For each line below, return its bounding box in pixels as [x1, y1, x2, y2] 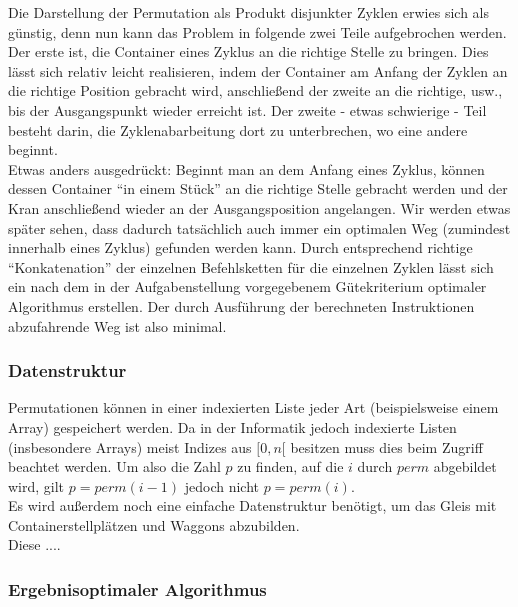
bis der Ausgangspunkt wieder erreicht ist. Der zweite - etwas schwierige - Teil [8, 99, 487, 120]
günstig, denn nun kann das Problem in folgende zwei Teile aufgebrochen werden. [8, 21, 507, 42]
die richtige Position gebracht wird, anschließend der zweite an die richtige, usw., [8, 80, 503, 101]
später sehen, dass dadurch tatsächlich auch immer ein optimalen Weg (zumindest [8, 217, 511, 238]
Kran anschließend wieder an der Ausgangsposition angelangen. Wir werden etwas [8, 197, 511, 218]
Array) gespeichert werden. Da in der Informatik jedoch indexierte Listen [8, 416, 457, 437]
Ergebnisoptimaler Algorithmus [8, 576, 267, 601]
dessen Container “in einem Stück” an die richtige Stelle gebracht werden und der [8, 178, 508, 199]
